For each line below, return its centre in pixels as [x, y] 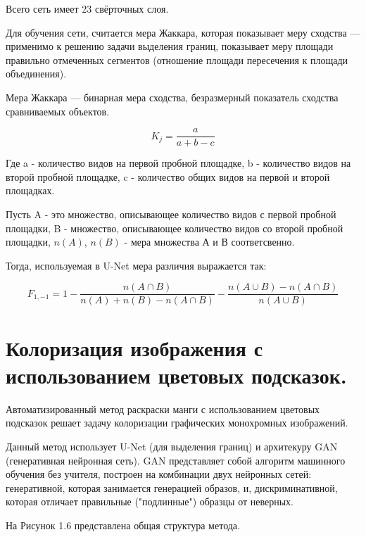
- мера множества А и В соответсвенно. [209, 242]
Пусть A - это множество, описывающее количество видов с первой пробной [171, 214]
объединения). [36, 74]
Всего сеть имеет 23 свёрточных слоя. [87, 8]
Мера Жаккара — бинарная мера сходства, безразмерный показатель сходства [172, 97]
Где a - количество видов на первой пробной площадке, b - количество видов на [178, 163]
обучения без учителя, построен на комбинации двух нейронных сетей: [159, 474]
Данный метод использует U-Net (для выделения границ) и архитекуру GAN [172, 446]
